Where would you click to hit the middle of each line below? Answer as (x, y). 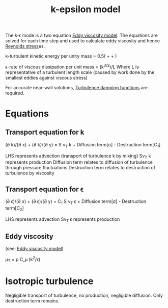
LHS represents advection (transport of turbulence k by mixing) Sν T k (78, 156)
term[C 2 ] (15, 209)
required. (15, 93)
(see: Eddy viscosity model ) (34, 249)
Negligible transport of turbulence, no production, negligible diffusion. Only (84, 295)
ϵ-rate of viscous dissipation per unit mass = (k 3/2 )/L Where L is (72, 66)
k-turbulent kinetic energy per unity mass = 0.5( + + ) (61, 56)
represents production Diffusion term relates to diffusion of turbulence (79, 162)
